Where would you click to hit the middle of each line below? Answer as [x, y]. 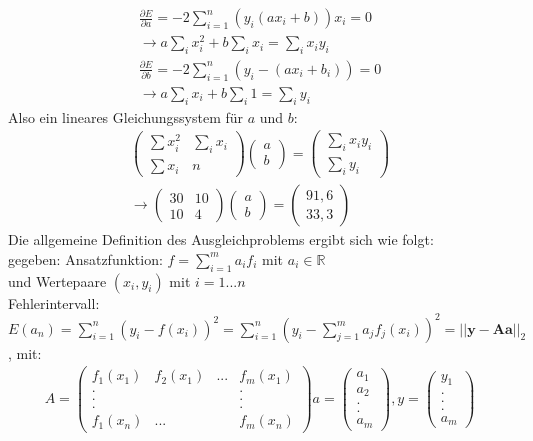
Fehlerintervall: [54, 302]
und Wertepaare [57, 280]
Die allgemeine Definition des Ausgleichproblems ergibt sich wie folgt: [221, 239]
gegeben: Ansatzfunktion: [85, 258]
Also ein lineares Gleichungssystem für [126, 116]
